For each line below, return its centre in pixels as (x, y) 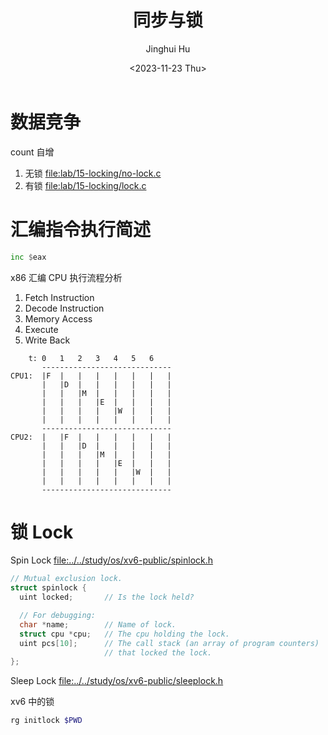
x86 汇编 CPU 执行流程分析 (66, 277)
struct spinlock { (48, 588)
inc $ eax (28, 257)
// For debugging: (58, 616)
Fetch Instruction (59, 297)
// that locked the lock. (158, 652)
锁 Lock (42, 532)
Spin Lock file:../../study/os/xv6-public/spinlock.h (112, 560)
